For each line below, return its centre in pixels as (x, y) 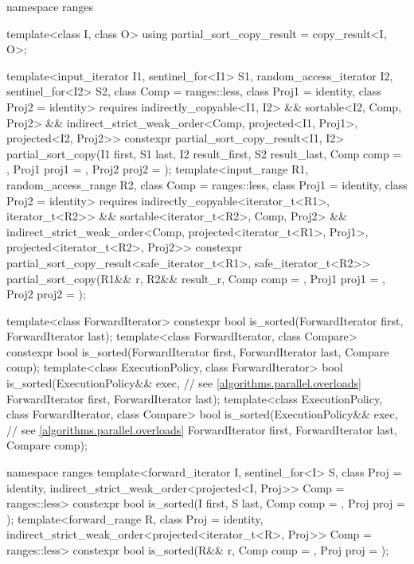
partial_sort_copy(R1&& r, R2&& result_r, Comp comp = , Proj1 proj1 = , (196, 278)
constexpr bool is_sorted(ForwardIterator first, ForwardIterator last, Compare (198, 351)
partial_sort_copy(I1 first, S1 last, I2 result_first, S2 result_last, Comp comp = (204, 153)
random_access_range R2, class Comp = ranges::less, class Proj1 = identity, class (207, 184)
